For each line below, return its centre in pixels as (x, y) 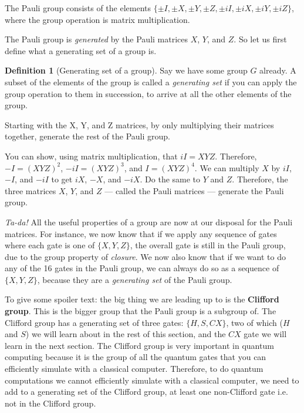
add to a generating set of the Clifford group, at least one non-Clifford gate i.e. (146, 392)
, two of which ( (254, 322)
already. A (278, 70)
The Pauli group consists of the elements (78, 8)
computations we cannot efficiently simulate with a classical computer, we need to (152, 380)
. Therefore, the (260, 179)
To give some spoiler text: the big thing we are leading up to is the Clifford (142, 299)
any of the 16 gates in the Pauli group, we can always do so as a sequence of (142, 268)
